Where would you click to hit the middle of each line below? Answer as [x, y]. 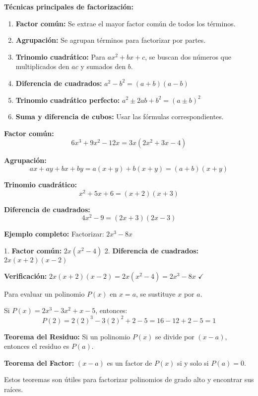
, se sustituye [156, 293]
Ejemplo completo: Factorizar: [54, 234]
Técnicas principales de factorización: [69, 6]
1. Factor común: [33, 250]
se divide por [175, 336]
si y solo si [193, 362]
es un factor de [129, 362]
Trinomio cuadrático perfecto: [68, 100]
